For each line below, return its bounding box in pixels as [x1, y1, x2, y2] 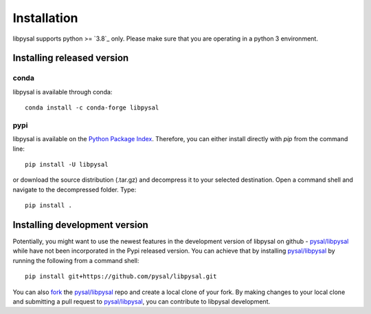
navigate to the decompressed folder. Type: [12, 185, 137, 193]
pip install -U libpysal [25, 160, 109, 169]
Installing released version [12, 52, 129, 64]
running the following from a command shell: [12, 256, 139, 264]
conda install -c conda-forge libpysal [25, 104, 159, 112]
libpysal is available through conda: [12, 87, 113, 96]
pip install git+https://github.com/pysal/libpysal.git [25, 273, 217, 280]
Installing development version [12, 219, 149, 231]
